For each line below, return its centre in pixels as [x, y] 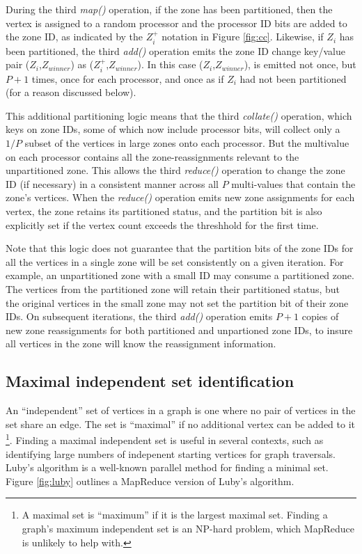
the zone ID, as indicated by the [74, 37]
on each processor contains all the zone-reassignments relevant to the [152, 156]
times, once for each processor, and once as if [128, 78]
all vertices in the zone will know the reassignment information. [141, 343]
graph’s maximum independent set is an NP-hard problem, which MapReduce [188, 528]
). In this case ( [170, 64]
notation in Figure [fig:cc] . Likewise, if [243, 37]
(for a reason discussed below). [71, 92]
